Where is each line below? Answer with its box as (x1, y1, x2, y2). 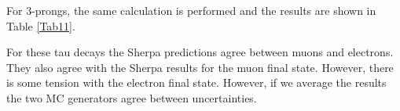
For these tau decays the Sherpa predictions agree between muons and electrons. (6, 44, 394, 60)
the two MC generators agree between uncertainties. (6, 89, 257, 106)
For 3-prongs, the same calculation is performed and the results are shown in (6, 2, 376, 18)
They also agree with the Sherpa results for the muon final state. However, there (6, 59, 394, 75)
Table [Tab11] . (6, 17, 75, 34)
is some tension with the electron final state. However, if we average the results (6, 74, 387, 91)
